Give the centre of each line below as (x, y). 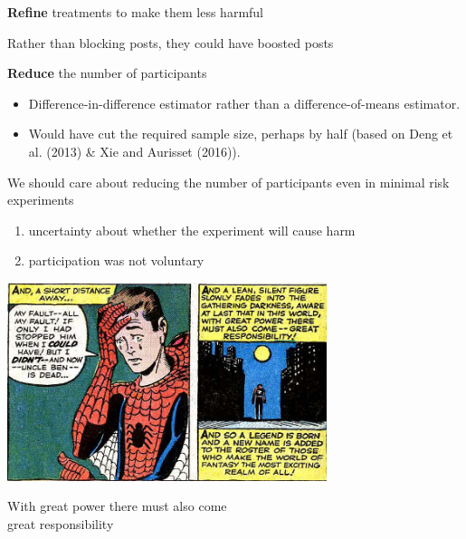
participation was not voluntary (116, 260)
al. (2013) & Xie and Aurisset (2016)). (134, 151)
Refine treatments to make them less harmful (135, 12)
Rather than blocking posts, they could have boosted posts (171, 42)
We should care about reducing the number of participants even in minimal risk (228, 182)
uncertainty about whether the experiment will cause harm (192, 230)
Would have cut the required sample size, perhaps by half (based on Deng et (241, 134)
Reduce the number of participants (107, 73)
